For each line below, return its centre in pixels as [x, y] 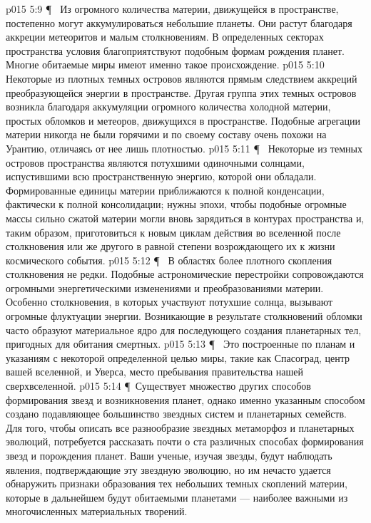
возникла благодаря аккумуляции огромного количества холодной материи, [168, 107]
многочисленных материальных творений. [97, 511]
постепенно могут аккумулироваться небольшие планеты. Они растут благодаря [179, 22]
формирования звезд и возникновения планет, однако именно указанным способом [185, 399]
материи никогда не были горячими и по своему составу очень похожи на [166, 134]
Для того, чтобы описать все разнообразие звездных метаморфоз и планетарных [180, 427]
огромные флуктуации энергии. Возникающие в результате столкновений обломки [184, 316]
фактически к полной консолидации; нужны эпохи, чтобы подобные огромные [176, 204]
